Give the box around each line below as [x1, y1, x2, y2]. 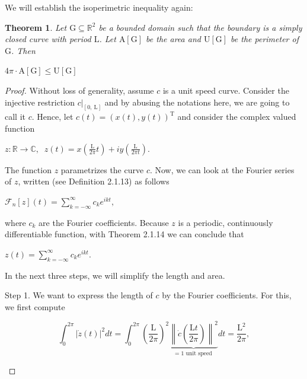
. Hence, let [31, 110, 73, 123]
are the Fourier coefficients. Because [39, 216, 169, 228]
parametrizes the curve [60, 163, 144, 176]
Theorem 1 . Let [5, 21, 67, 33]
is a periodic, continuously [178, 216, 273, 228]
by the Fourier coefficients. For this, [162, 289, 292, 301]
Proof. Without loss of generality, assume [5, 84, 154, 96]
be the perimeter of [231, 33, 299, 45]
